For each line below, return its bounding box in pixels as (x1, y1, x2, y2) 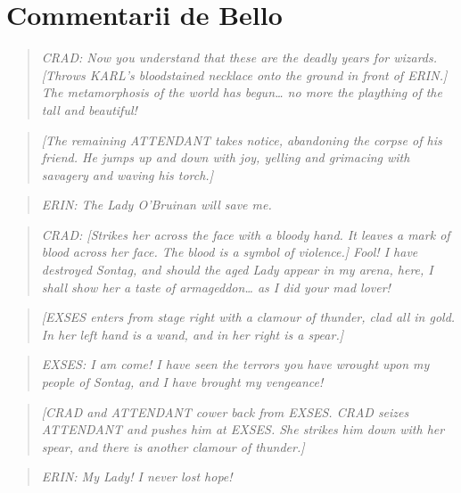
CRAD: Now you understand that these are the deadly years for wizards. (41, 48, 438, 67)
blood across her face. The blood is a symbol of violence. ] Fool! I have (41, 242, 418, 261)
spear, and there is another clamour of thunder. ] (41, 437, 305, 456)
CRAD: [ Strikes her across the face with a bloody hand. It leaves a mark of (41, 225, 450, 243)
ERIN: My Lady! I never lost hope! (41, 467, 233, 486)
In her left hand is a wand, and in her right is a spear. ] (41, 325, 344, 343)
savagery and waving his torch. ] (41, 165, 213, 184)
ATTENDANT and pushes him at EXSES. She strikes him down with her (41, 420, 445, 439)
